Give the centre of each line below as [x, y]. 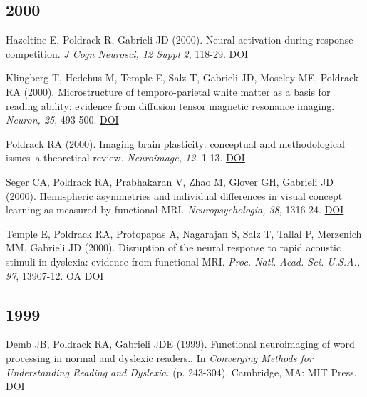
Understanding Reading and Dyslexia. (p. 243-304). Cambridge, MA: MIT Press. [181, 372]
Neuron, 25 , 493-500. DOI [62, 120]
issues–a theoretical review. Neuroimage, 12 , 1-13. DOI [125, 157]
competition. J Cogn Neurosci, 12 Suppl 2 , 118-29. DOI [127, 53]
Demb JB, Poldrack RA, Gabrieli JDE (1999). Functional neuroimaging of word [180, 344]
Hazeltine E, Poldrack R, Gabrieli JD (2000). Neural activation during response [180, 40]
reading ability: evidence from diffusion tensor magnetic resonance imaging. [170, 105]
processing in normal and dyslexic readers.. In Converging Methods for [159, 357]
